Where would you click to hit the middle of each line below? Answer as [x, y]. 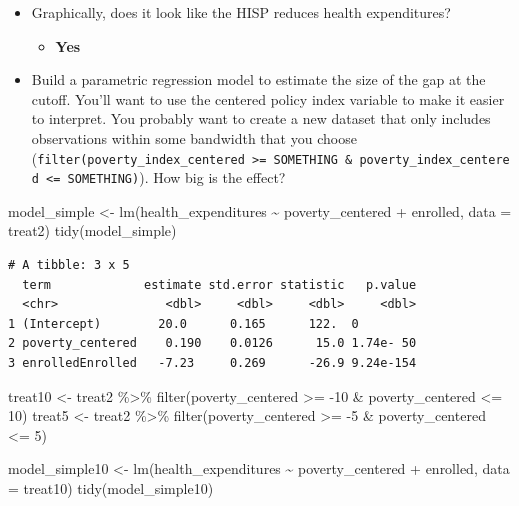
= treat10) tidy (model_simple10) [111, 488]
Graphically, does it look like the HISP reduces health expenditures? [241, 12]
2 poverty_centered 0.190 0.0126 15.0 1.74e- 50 [212, 343]
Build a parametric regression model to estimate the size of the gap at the [258, 79]
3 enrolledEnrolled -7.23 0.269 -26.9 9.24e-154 [212, 363]
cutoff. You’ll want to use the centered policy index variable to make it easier [268, 98]
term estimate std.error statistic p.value [219, 284]
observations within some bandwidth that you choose [194, 137]
